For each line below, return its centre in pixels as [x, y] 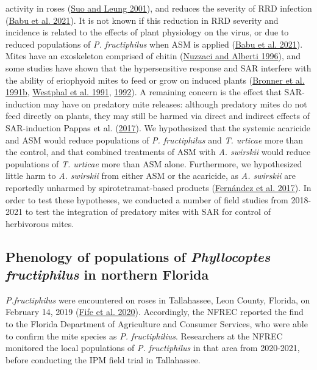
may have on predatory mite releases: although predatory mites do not [175, 103]
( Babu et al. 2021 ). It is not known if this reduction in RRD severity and [142, 20]
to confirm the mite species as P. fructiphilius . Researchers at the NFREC [144, 336]
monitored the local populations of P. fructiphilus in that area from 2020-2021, [153, 348]
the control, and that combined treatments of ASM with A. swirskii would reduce [158, 152]
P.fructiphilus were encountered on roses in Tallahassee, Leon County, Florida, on [158, 299]
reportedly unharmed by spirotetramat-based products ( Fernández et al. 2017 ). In [158, 187]
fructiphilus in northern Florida [107, 274]
